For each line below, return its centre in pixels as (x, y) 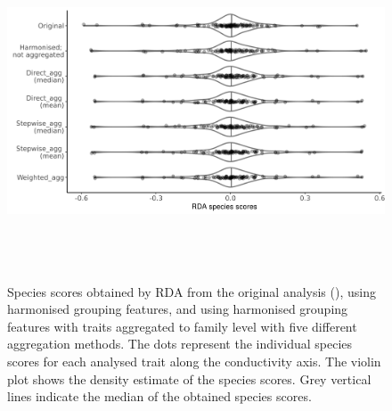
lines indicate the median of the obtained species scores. (159, 396)
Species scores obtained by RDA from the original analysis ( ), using (192, 291)
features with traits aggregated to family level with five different (182, 326)
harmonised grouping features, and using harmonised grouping (178, 309)
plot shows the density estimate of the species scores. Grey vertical (189, 378)
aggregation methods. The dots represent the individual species (180, 344)
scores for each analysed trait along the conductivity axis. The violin (194, 361)
